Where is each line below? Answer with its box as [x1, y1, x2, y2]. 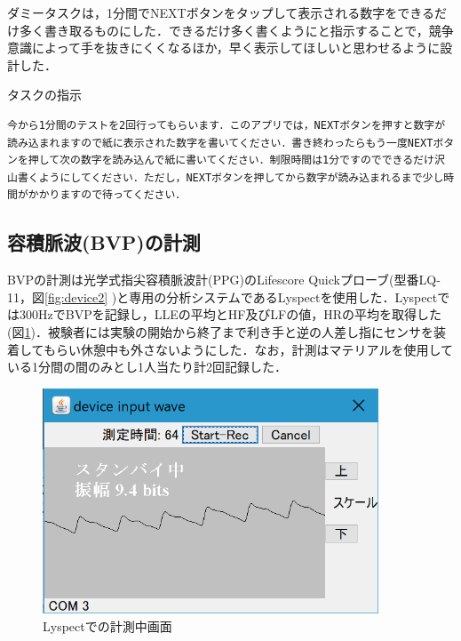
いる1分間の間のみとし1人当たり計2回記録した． [7, 357, 287, 376]
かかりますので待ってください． [28, 188, 187, 202]
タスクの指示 [7, 85, 82, 104]
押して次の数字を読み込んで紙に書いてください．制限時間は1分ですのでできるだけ [28, 154, 434, 167]
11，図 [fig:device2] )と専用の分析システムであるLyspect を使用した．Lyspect [7, 287, 438, 306]
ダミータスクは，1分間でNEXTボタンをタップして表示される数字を [7, 4, 398, 21]
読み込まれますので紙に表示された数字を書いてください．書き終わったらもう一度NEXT [7, 136, 433, 149]
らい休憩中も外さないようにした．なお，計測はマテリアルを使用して [55, 340, 454, 358]
